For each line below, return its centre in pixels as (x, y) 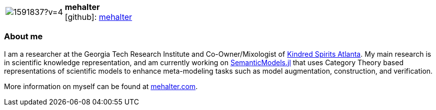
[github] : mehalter (98, 17)
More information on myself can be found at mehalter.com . (101, 86)
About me (23, 37)
